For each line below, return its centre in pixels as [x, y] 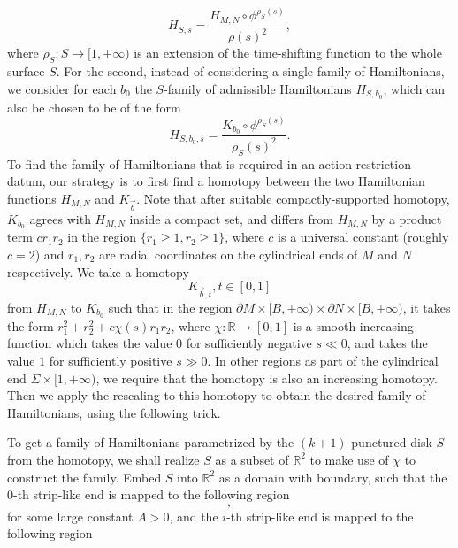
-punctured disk [389, 442]
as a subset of [252, 459]
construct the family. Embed [84, 477]
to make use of [349, 459]
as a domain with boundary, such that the [333, 477]
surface [26, 71]
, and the [194, 516]
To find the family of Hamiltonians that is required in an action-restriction [209, 163]
